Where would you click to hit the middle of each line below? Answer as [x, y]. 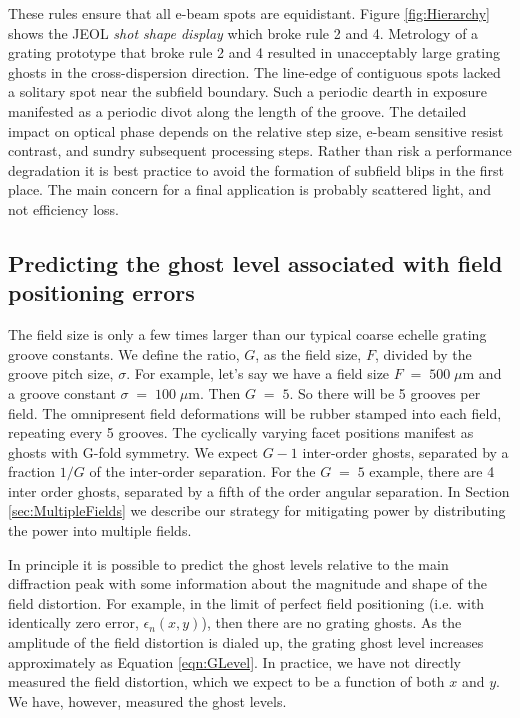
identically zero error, [73, 622]
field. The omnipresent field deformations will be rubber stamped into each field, [255, 412]
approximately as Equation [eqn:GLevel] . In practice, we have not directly [234, 661]
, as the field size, [308, 353]
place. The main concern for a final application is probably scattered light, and [249, 189]
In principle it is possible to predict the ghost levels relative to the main [228, 563]
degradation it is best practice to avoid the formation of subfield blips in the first [256, 169]
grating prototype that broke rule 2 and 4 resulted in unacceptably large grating [254, 52]
